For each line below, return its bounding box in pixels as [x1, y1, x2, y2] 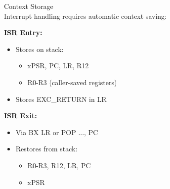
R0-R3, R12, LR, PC [27, 160, 91, 170]
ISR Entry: [4, 27, 42, 38]
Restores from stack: [15, 143, 78, 154]
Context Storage [4, 1, 53, 11]
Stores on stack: [15, 44, 64, 54]
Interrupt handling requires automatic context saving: [4, 10, 167, 21]
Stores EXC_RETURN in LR [15, 94, 107, 104]
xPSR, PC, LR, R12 [27, 60, 89, 71]
